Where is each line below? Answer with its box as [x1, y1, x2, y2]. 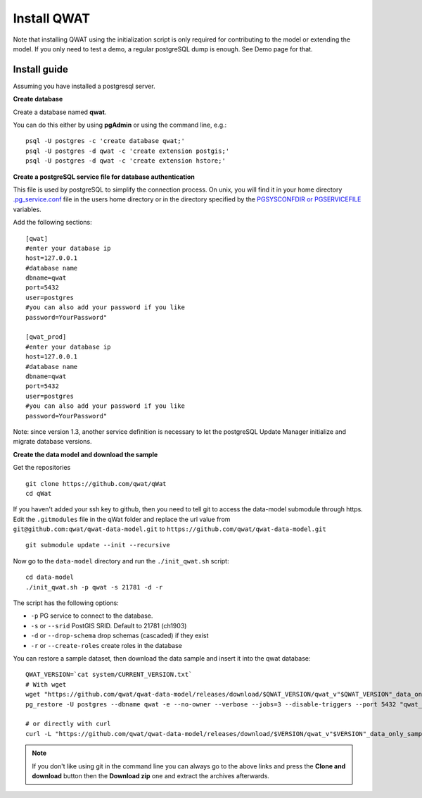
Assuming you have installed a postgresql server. [13, 82, 155, 90]
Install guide [13, 63, 68, 75]
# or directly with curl [25, 720, 111, 728]
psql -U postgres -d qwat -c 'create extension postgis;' [25, 146, 230, 155]
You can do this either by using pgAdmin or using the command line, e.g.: [13, 120, 227, 130]
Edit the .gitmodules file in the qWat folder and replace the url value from [13, 515, 231, 523]
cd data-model [25, 573, 74, 581]
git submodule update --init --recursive [25, 541, 170, 549]
